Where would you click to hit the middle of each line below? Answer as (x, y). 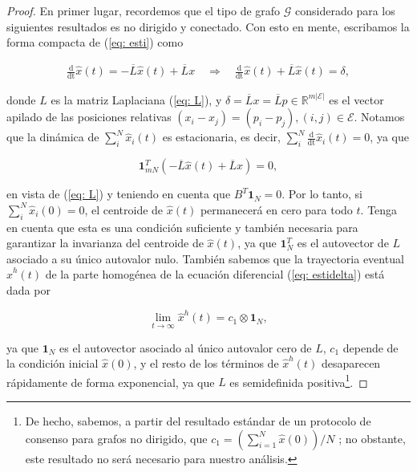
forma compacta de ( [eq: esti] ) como (95, 42)
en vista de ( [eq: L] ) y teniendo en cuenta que (119, 194)
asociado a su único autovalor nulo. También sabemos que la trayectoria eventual (205, 258)
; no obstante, (372, 438)
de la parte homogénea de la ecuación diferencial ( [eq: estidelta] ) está (215, 274)
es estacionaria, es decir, (221, 137)
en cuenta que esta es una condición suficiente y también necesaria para (182, 227)
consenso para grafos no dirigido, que (116, 438)
